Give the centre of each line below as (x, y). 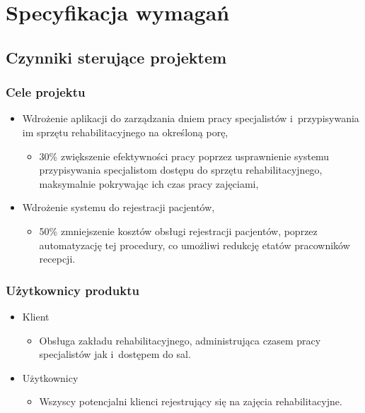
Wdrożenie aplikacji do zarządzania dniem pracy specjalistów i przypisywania (191, 118)
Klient (36, 316)
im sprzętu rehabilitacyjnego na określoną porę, (125, 132)
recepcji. (57, 259)
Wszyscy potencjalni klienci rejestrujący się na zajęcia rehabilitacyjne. (191, 401)
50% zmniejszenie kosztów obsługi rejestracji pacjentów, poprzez (178, 231)
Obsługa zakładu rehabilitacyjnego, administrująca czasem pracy (180, 340)
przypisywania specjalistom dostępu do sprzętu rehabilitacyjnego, (181, 170)
